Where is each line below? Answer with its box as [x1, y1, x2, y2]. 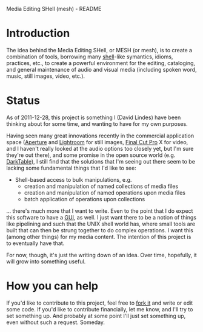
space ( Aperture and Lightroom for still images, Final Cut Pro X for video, [6, 138, 188, 145]
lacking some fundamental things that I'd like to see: [6, 164, 136, 171]
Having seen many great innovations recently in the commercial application [6, 132, 195, 139]
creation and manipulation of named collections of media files [24, 182, 179, 190]
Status [6, 94, 41, 108]
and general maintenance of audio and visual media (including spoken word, [6, 66, 197, 73]
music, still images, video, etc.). [6, 72, 85, 80]
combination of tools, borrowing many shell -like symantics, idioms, [6, 53, 173, 60]
